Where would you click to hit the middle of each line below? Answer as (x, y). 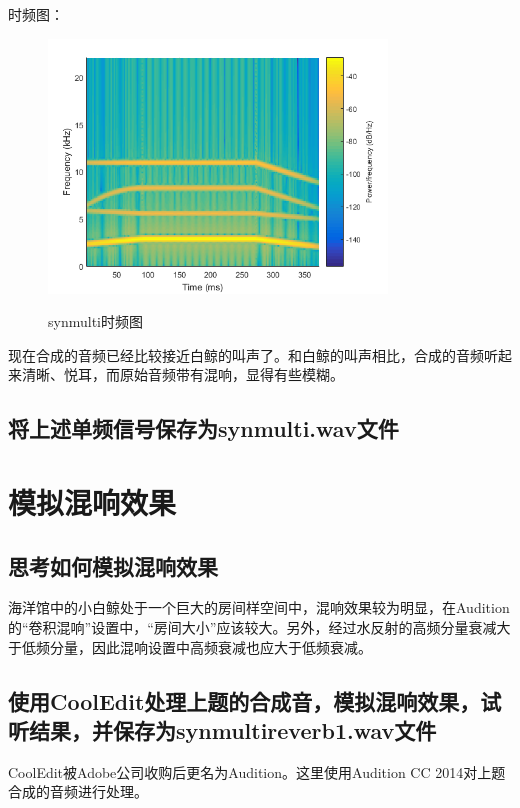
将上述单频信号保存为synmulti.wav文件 (203, 428)
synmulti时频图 (95, 321)
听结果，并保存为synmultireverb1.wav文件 (222, 730)
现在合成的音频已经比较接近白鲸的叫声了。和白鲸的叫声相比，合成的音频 (246, 354)
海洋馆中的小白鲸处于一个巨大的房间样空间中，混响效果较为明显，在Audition (259, 607)
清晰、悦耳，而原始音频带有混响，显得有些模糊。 (182, 374)
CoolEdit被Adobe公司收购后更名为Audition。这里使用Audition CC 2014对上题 (257, 771)
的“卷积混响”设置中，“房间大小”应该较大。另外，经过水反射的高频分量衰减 (252, 627)
